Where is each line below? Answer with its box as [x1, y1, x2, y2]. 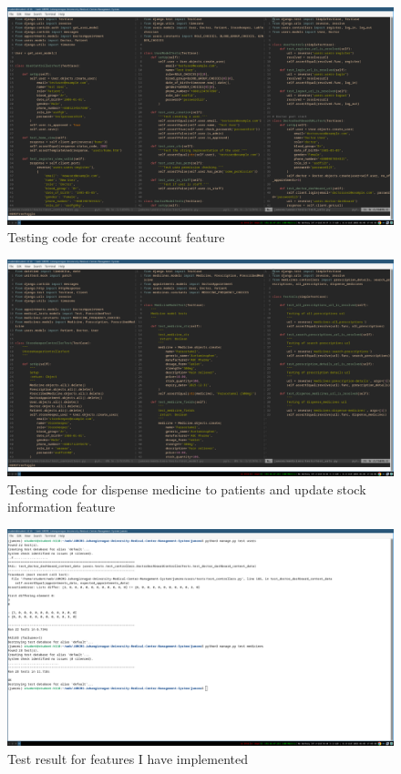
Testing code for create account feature [7, 228, 225, 247]
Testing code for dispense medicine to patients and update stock [7, 479, 366, 498]
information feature [7, 497, 116, 516]
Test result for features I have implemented [7, 749, 248, 769]
